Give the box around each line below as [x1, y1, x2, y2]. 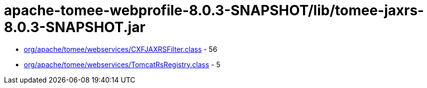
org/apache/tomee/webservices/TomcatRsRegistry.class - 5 [24, 60, 221, 69]
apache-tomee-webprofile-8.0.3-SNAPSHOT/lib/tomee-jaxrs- [4, 2, 424, 19]
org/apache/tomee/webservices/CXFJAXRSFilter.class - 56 [24, 44, 217, 53]
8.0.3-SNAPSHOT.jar [4, 19, 146, 36]
